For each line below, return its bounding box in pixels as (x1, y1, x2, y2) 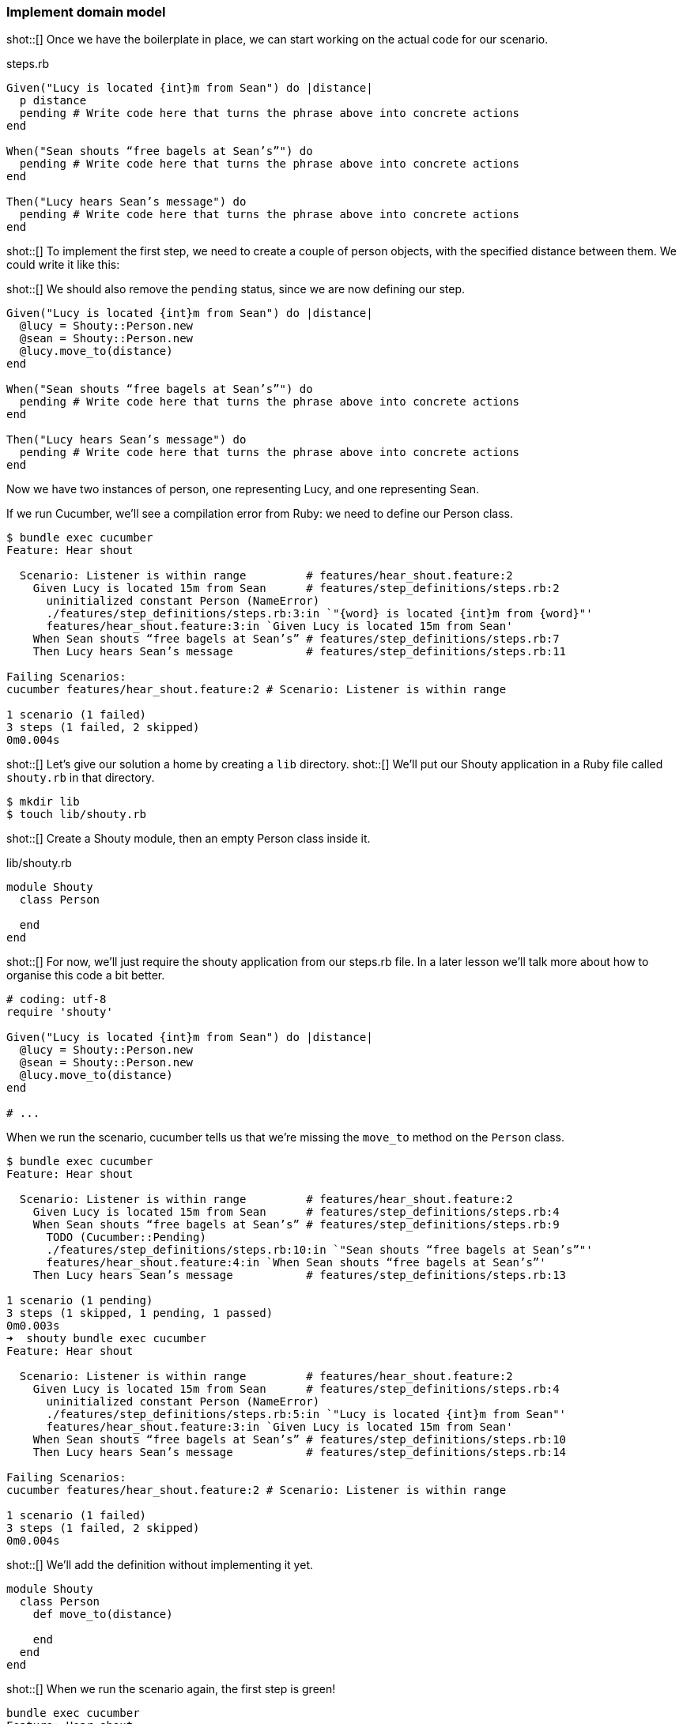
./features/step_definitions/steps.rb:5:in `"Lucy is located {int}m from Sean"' (46, 1408, 567, 1421)
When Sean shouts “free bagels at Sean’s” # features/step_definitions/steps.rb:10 (32, 1433, 567, 1447)
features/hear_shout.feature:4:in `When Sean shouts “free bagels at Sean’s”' (46, 1256, 546, 1269)
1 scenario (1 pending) (6, 1294, 153, 1307)
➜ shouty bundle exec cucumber (6, 1332, 206, 1345)
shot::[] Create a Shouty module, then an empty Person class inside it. (6, 832, 371, 846)
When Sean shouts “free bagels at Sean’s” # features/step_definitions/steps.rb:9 (32, 1218, 560, 1232)
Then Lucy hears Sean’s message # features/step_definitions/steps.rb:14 (32, 1446, 567, 1459)
